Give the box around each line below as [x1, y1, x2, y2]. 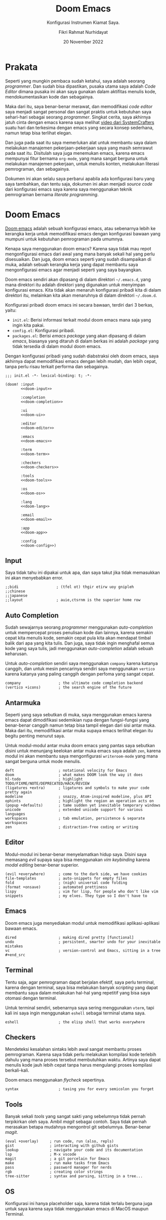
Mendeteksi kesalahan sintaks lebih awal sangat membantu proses [5, 1046, 142, 1052]
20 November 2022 [63, 38, 104, 45]
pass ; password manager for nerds [5, 1165, 112, 1170]
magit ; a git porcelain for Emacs [5, 1156, 110, 1161]
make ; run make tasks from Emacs [5, 1161, 110, 1166]
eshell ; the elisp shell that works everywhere [5, 1019, 145, 1024]
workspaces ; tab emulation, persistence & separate [5, 816, 145, 821]
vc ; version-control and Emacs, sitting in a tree [5, 948, 161, 953]
